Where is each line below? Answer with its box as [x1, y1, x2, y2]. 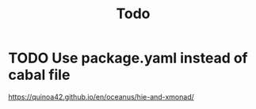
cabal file [8, 66, 71, 84]
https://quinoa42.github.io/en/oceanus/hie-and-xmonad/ [8, 92, 194, 101]
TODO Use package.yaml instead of [8, 49, 248, 67]
